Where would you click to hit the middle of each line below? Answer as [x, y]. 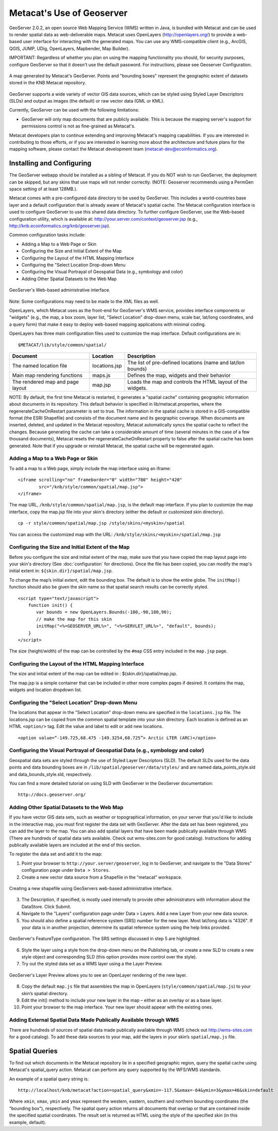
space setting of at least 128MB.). [43, 189]
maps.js [101, 375]
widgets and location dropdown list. [46, 690]
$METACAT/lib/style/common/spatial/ [62, 345]
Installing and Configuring [50, 163]
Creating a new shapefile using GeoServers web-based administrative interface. [91, 888]
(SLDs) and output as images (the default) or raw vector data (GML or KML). [87, 101]
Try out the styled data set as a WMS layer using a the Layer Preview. [92, 964]
